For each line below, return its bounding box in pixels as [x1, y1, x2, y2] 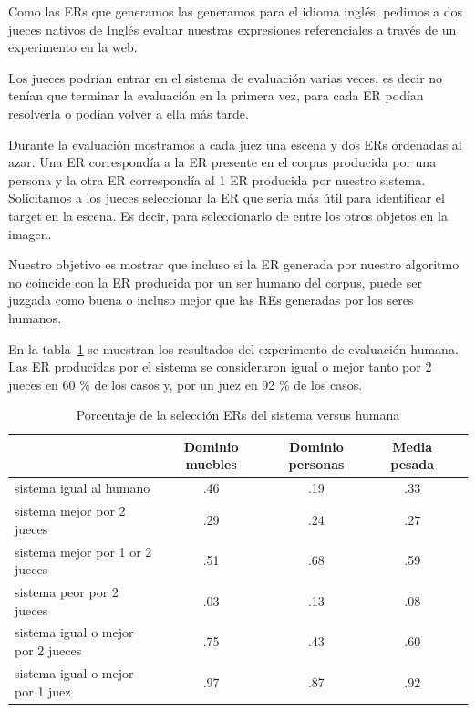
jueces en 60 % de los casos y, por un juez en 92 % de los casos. [8, 374, 363, 393]
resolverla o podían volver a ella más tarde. [8, 103, 249, 122]
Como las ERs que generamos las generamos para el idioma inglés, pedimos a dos [8, 2, 463, 20]
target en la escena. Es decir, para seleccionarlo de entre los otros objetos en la [8, 205, 448, 225]
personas [288, 455, 345, 474]
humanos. [8, 308, 62, 327]
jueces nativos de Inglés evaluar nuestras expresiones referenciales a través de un [8, 19, 457, 38]
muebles [185, 455, 237, 474]
